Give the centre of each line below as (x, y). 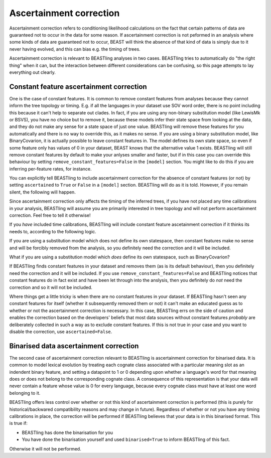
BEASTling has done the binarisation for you (67, 432)
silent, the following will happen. (43, 192)
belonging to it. (25, 393)
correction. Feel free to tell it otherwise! (50, 215)
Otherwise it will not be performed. (45, 448)
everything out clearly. (33, 72)
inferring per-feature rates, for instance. (50, 169)
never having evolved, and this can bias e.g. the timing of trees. (75, 49)
